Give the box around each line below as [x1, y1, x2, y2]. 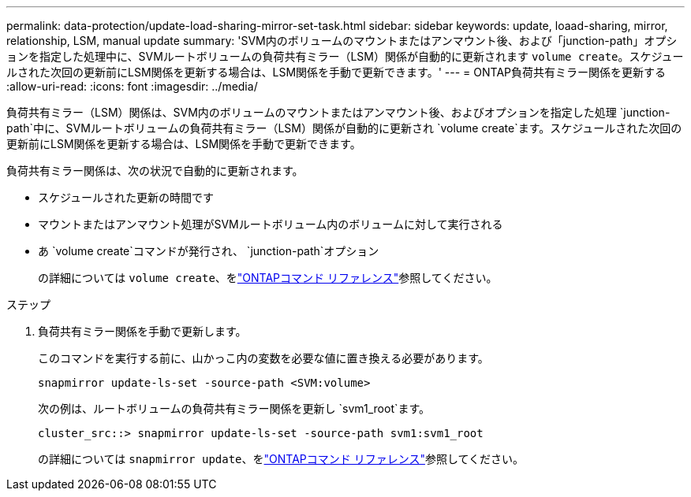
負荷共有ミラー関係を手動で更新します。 [38, 325, 247, 338]
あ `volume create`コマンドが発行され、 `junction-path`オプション [38, 244, 379, 258]
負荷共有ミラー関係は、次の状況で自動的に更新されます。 [6, 164, 304, 177]
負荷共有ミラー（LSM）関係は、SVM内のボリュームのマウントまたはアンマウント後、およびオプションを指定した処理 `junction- [6, 106, 670, 119]
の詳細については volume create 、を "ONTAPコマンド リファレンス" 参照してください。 [38, 271, 498, 284]
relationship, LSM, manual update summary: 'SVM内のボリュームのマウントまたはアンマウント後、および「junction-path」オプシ [6, 34, 678, 47]
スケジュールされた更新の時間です [38, 191, 215, 204]
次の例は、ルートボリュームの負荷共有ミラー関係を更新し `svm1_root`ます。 [38, 402, 431, 415]
